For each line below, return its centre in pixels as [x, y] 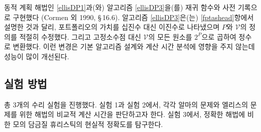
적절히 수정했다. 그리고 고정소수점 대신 [80, 36]
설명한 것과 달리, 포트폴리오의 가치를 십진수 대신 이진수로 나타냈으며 [112, 27]
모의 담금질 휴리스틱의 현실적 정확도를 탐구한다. [88, 124]
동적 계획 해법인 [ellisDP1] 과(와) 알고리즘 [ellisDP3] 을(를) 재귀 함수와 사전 [120, 7]
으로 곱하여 [219, 36]
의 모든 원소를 [170, 36]
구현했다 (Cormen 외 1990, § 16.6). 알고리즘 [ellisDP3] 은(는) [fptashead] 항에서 [133, 17]
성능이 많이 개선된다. [37, 56]
